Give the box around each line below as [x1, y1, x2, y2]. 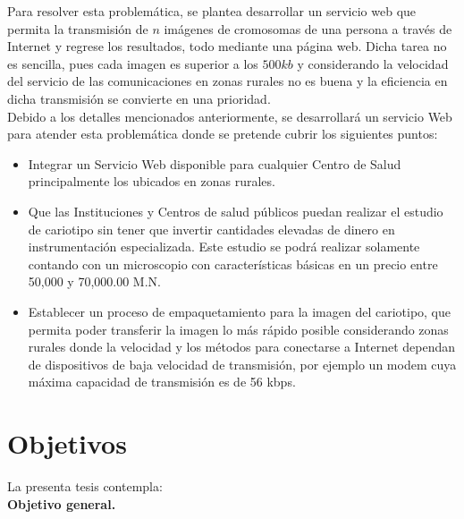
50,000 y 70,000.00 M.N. [28, 272, 161, 291]
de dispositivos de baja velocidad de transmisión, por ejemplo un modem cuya [28, 354, 457, 373]
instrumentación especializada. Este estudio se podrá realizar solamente [28, 237, 420, 256]
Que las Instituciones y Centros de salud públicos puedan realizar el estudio [28, 201, 443, 220]
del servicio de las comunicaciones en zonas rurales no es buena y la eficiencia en [7, 72, 448, 90]
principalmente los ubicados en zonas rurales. [28, 172, 275, 191]
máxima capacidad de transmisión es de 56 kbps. [28, 372, 296, 391]
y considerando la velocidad [297, 54, 449, 72]
